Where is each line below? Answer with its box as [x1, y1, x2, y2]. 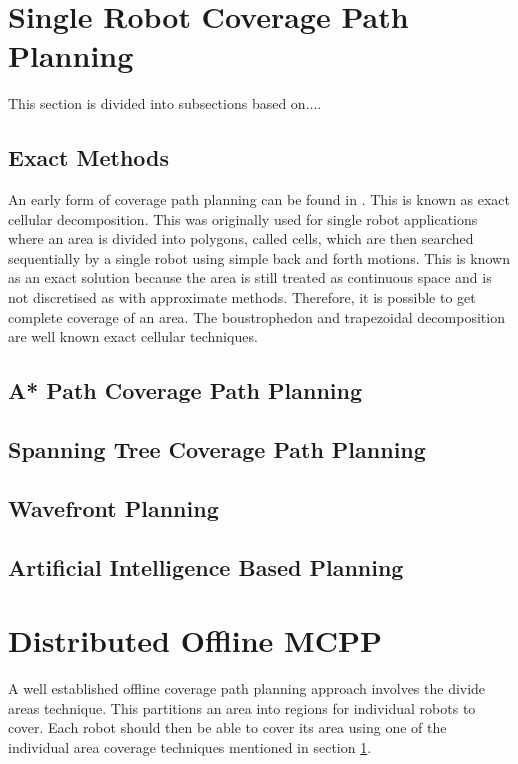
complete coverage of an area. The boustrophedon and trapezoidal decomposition [8, 306, 505, 327]
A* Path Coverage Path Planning [8, 375, 363, 406]
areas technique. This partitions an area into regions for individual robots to [8, 697, 476, 718]
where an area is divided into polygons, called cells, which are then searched [8, 228, 474, 249]
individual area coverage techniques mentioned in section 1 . [8, 736, 372, 757]
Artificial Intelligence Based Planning [8, 551, 404, 582]
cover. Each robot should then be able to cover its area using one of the [8, 717, 447, 738]
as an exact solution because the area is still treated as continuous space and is [8, 267, 492, 288]
